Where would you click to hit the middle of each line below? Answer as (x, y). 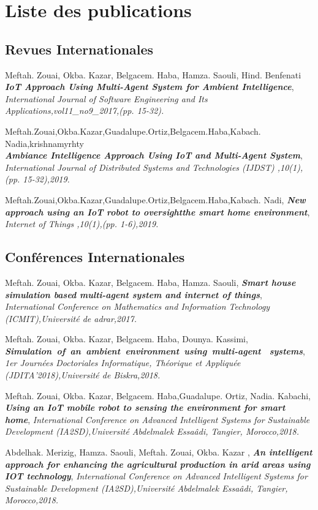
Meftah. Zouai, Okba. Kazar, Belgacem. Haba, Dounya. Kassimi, (127, 339)
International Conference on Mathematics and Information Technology (138, 306)
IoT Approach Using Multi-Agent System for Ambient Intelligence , (150, 87)
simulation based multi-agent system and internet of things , (134, 294)
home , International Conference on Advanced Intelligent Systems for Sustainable (157, 419)
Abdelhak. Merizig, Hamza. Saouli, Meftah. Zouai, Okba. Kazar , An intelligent (159, 452)
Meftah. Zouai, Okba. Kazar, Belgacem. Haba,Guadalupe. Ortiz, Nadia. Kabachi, (158, 395)
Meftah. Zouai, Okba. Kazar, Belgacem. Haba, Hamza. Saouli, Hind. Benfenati (153, 74)
